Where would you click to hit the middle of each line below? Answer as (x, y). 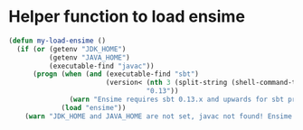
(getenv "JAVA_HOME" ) (89, 57)
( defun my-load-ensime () (57, 41)
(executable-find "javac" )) (101, 66)
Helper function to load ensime (127, 17)
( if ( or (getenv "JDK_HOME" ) (71, 49)
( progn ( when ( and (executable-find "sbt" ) (116, 74)
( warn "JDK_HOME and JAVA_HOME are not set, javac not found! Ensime (159, 116)
